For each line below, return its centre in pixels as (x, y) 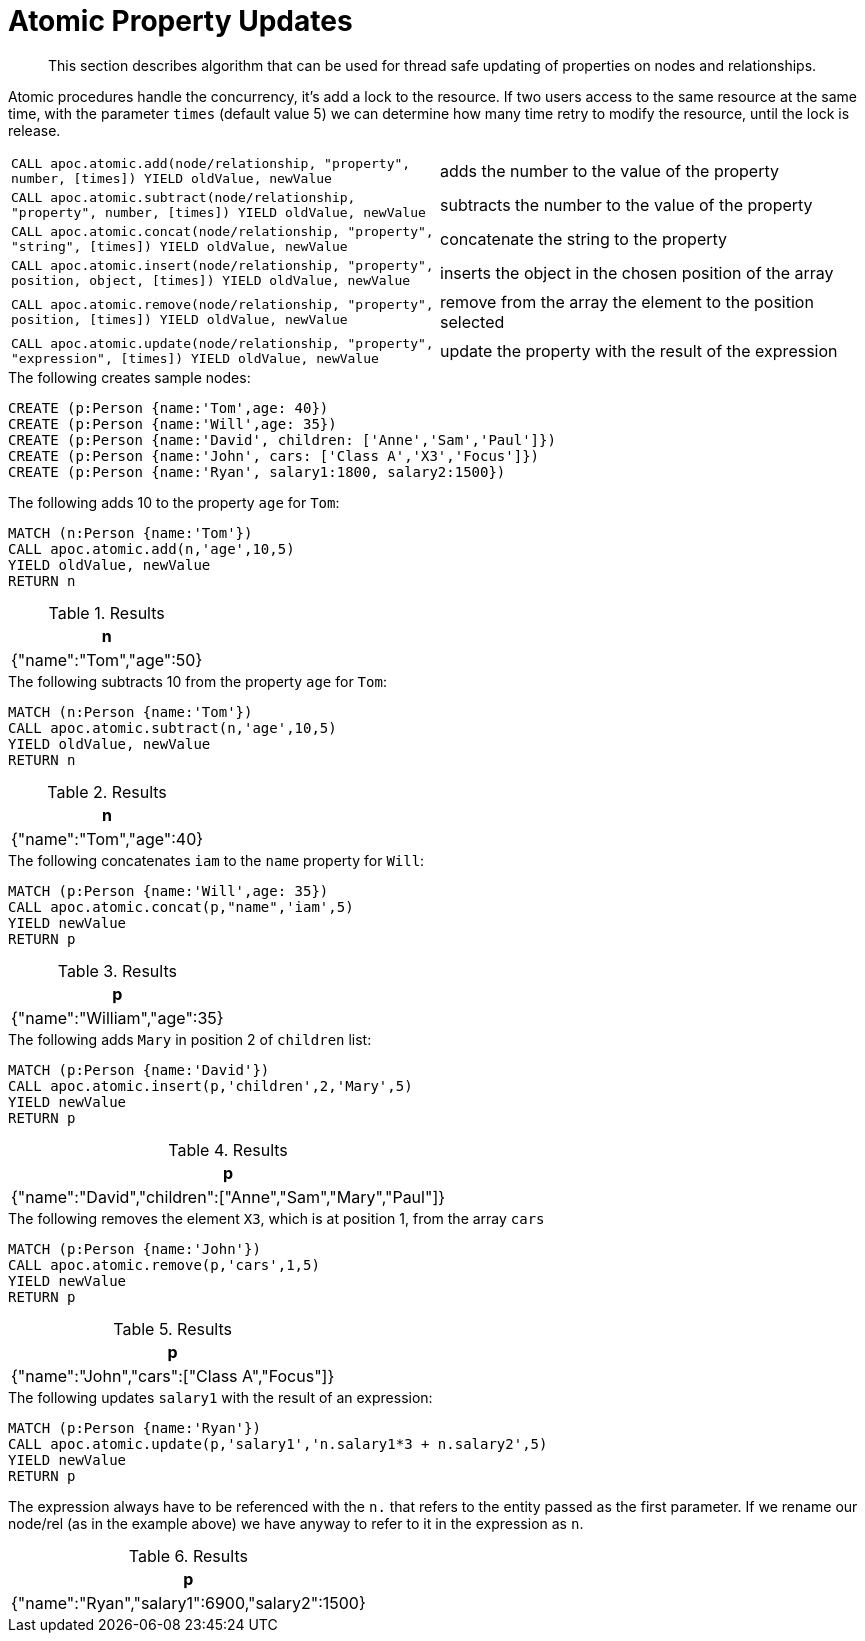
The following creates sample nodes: (129, 377)
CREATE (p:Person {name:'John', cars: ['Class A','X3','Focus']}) (274, 455)
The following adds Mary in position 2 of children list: (190, 1039)
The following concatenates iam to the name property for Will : (216, 860)
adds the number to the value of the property (610, 170)
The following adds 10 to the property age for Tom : (174, 502)
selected (472, 321)
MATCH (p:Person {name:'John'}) (134, 1248)
